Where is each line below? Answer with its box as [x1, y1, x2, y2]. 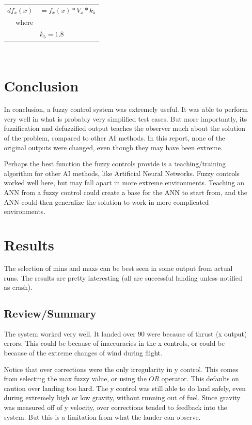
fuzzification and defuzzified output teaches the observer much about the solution [4, 123, 246, 133]
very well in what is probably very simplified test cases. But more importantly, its [4, 113, 247, 124]
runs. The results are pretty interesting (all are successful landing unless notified [4, 272, 242, 283]
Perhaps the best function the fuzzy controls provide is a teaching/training [4, 159, 226, 169]
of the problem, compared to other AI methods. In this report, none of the [4, 133, 225, 143]
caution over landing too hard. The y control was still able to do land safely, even [4, 383, 246, 393]
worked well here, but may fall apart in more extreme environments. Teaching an [4, 177, 245, 188]
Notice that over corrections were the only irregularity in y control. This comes [4, 364, 238, 374]
